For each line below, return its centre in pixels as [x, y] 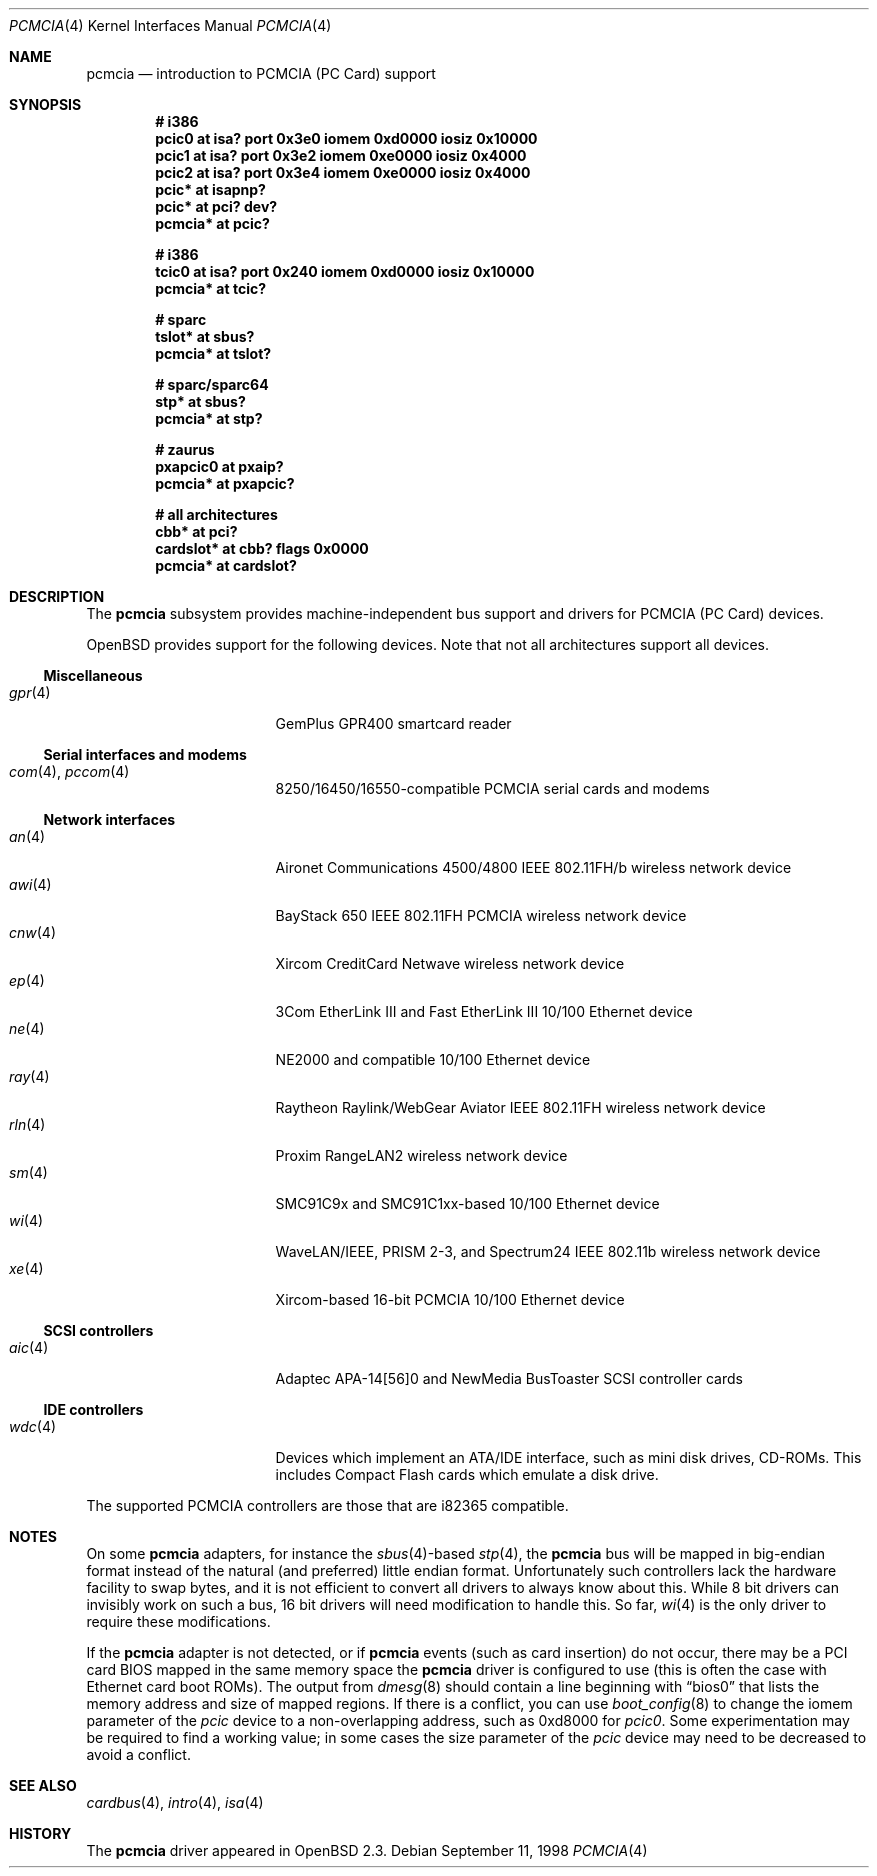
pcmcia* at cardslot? [226, 565]
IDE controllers [93, 1409]
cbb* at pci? [196, 531]
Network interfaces [109, 819]
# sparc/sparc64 [212, 384]
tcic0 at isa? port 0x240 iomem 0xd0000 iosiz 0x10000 [345, 271]
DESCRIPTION [57, 596]
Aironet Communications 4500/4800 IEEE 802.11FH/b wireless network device [533, 867]
